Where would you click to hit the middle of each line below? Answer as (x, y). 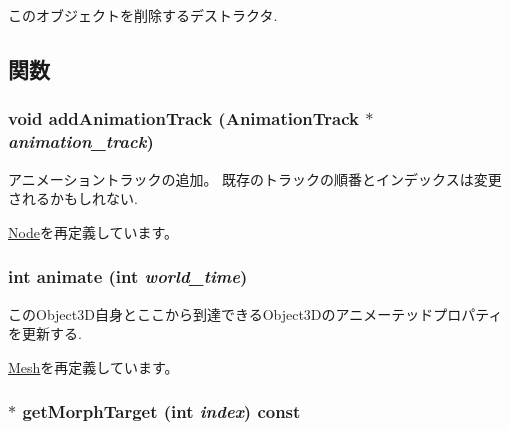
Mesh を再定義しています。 (93, 366)
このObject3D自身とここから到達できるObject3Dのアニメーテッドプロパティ (255, 313)
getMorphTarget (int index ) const (161, 411)
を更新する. (45, 333)
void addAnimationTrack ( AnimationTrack (183, 118)
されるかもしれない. (73, 198)
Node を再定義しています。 (93, 231)
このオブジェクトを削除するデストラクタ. (143, 15)
